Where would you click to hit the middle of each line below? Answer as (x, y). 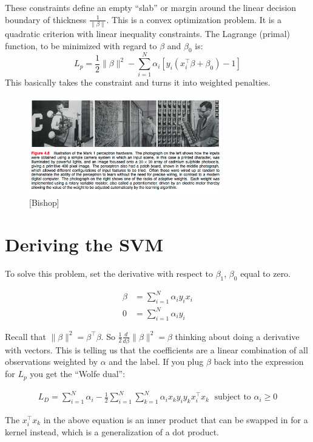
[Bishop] (44, 202)
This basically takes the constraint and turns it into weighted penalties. (138, 82)
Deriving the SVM (84, 244)
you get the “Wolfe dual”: (78, 374)
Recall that (25, 336)
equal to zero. (266, 274)
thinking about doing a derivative (237, 336)
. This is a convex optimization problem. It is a (194, 19)
